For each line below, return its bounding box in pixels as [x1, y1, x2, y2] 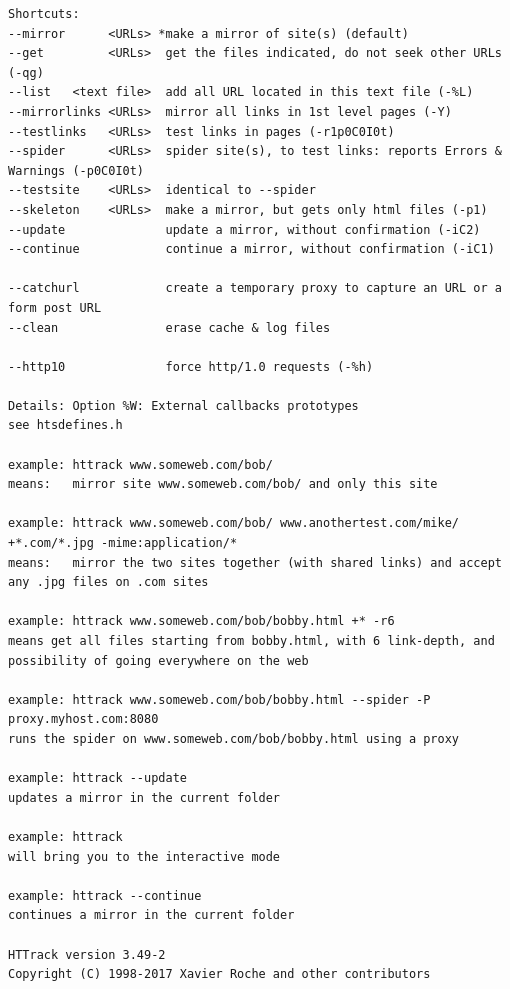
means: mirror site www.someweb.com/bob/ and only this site [8, 477, 438, 492]
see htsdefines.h [8, 418, 123, 433]
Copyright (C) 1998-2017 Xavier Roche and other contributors [8, 967, 431, 982]
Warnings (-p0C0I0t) [8, 163, 145, 178]
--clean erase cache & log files [8, 320, 331, 335]
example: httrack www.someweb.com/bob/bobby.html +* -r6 [8, 614, 395, 629]
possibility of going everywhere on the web [8, 653, 309, 668]
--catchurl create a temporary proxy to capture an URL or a [8, 281, 502, 296]
